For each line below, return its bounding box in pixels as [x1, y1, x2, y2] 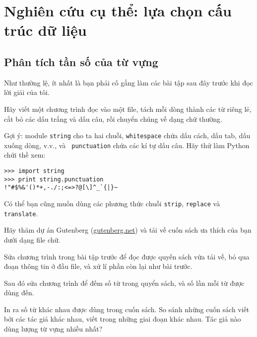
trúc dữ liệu [4, 20, 87, 40]
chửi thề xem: [4, 150, 46, 160]
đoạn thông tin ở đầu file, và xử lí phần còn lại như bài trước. [4, 261, 193, 271]
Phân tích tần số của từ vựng [4, 54, 158, 69]
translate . [4, 208, 38, 218]
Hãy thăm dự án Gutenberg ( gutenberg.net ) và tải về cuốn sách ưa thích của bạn [4, 225, 252, 235]
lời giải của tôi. [4, 87, 50, 97]
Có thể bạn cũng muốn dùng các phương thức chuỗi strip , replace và [4, 198, 220, 209]
